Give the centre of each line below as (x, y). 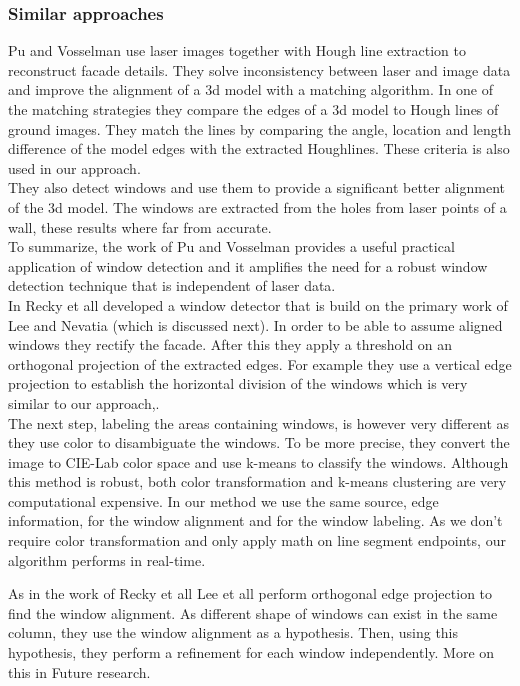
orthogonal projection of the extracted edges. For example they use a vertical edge (260, 363)
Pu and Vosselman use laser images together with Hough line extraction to (237, 50)
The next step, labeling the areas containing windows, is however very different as (259, 422)
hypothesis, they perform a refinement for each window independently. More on (251, 652)
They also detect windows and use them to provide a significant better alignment (256, 187)
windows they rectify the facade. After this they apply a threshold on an (230, 344)
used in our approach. (74, 167)
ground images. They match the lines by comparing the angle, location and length (260, 128)
